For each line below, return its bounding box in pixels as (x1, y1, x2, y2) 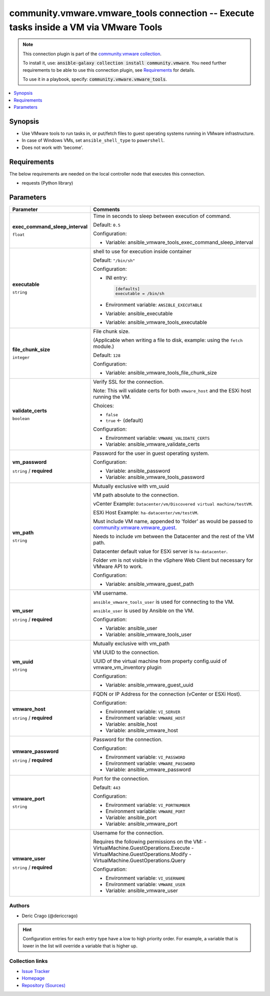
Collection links (9, 958, 48, 965)
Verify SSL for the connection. (93, 378, 164, 385)
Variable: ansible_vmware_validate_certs (105, 440, 200, 447)
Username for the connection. (93, 829, 164, 836)
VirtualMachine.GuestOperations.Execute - (93, 844, 194, 851)
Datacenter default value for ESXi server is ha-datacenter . (93, 548, 228, 555)
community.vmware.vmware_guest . (93, 524, 177, 531)
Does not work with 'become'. (21, 144, 83, 150)
